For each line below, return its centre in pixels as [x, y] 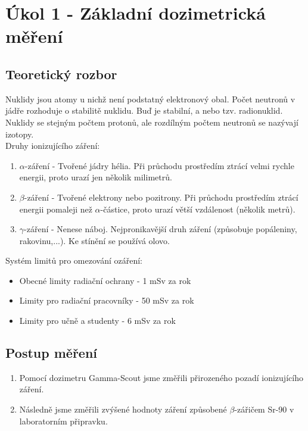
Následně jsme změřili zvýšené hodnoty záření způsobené [123, 409]
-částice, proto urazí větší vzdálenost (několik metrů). [198, 209]
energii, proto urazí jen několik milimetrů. [96, 177]
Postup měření [52, 353]
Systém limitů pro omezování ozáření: [74, 260]
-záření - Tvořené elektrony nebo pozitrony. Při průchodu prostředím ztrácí [161, 197]
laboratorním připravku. [63, 421]
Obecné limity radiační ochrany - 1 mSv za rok [105, 280]
